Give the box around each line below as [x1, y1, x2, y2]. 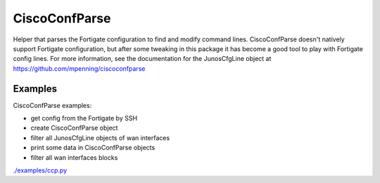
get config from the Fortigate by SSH [30, 114, 137, 123]
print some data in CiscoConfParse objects [30, 144, 156, 152]
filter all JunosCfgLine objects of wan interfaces [30, 133, 170, 142]
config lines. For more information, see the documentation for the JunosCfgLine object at [13, 55, 272, 63]
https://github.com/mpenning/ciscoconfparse [13, 64, 146, 73]
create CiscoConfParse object [30, 123, 118, 133]
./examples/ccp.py [13, 165, 68, 175]
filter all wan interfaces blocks [30, 153, 118, 161]
